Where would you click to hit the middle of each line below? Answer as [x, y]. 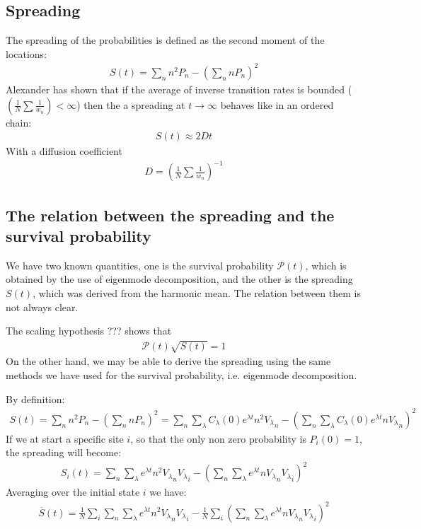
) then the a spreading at [131, 104]
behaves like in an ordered [277, 104]
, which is [326, 265]
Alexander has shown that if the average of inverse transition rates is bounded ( [179, 89]
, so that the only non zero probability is [218, 438]
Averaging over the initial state [73, 492]
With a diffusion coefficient [64, 151]
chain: [19, 122]
